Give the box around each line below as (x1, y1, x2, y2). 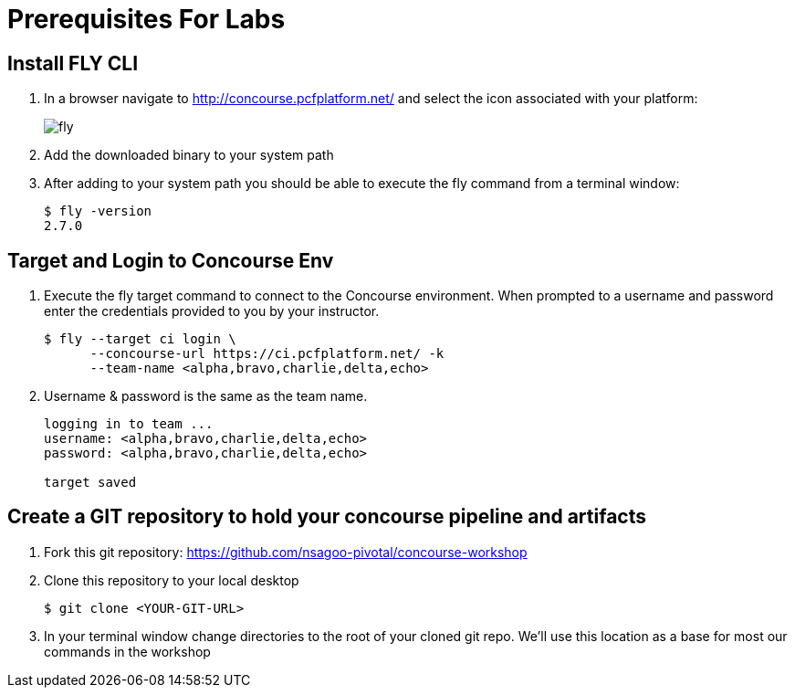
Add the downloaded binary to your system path (44, 147, 334, 163)
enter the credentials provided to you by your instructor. (44, 303, 380, 320)
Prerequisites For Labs (7, 4, 286, 35)
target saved (44, 475, 137, 490)
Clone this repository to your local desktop (44, 572, 299, 588)
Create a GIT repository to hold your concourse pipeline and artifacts (7, 505, 647, 529)
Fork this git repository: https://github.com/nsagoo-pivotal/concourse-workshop (44, 543, 528, 560)
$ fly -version (44, 204, 152, 219)
